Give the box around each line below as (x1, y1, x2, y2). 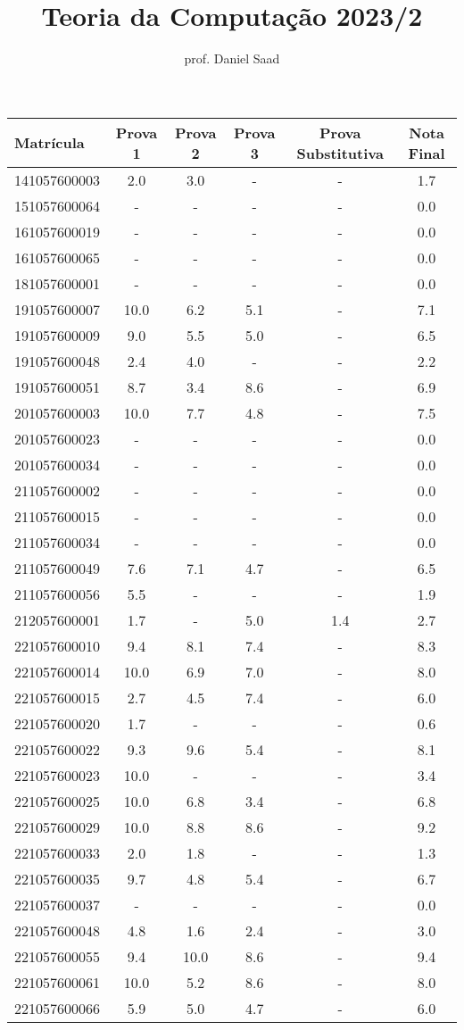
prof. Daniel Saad (184, 49, 280, 68)
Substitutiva (296, 142, 384, 163)
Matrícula (14, 132, 85, 154)
